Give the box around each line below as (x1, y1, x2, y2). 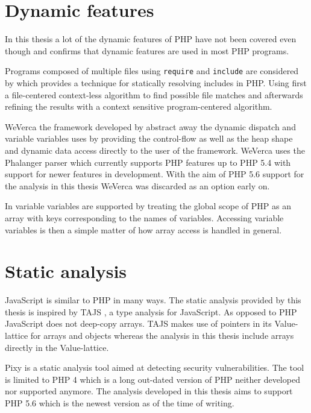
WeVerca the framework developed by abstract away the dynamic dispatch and (5, 120, 296, 133)
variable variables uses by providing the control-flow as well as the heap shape (5, 132, 293, 145)
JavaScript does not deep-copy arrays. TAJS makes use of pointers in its (5, 317, 272, 330)
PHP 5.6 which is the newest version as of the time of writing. (5, 396, 234, 409)
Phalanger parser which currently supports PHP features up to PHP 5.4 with (5, 156, 291, 168)
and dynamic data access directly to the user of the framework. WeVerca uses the (5, 143, 305, 156)
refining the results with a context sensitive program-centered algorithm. (5, 100, 272, 113)
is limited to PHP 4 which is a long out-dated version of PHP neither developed (5, 373, 300, 385)
